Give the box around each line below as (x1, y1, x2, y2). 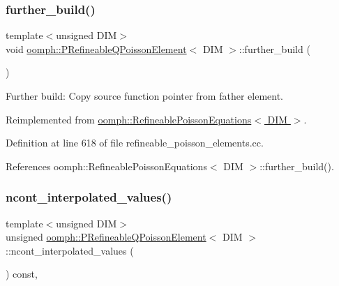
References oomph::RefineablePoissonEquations (6, 158, 207, 173)
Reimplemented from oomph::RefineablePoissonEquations (6, 112, 252, 126)
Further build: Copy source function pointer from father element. (6, 89, 284, 103)
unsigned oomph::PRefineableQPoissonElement (6, 229, 206, 244)
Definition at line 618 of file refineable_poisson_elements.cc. (6, 135, 264, 150)
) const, (6, 266, 38, 281)
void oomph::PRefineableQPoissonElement (6, 41, 187, 56)
